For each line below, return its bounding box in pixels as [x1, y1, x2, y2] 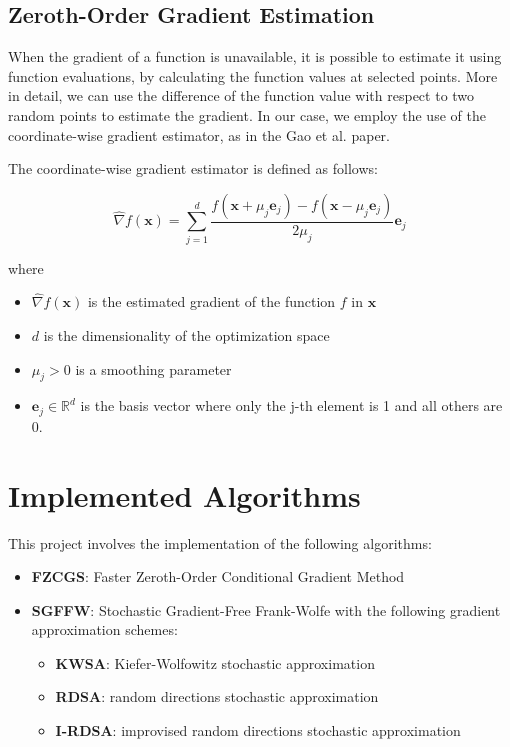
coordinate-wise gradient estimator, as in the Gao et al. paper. [8, 124, 390, 145]
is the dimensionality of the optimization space [43, 324, 330, 345]
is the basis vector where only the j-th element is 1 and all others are [80, 395, 503, 416]
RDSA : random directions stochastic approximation [55, 686, 379, 707]
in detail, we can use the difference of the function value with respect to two [8, 85, 475, 106]
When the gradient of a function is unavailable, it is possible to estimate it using [8, 46, 502, 67]
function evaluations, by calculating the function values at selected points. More [8, 65, 498, 86]
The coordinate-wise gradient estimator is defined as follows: [8, 158, 378, 179]
